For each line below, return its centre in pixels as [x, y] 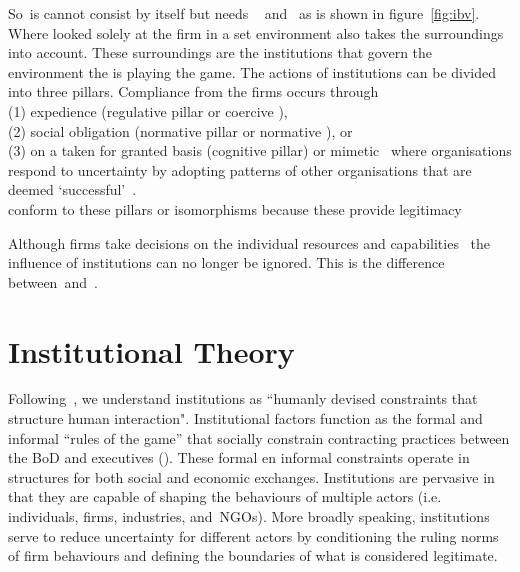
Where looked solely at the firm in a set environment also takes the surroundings [256, 32]
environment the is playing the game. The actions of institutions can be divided [252, 71]
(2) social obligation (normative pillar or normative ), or [180, 130]
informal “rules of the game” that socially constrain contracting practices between [259, 437]
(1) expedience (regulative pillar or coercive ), [148, 110]
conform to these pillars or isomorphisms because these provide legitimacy [235, 208]
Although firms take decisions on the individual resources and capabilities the [249, 242]
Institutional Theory [151, 350]
